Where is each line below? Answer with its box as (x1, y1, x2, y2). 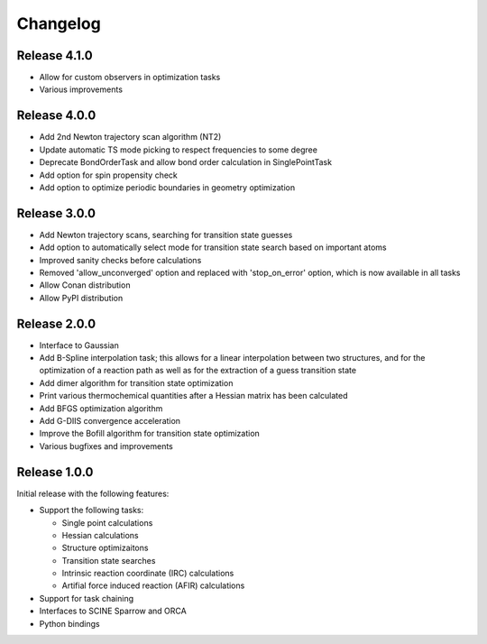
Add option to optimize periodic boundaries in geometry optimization (39, 181, 296, 193)
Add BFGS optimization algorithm (39, 402, 163, 414)
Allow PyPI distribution (39, 292, 124, 303)
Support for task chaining (39, 593, 134, 603)
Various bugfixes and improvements (39, 440, 173, 451)
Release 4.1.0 (16, 48, 94, 63)
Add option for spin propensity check (39, 170, 178, 180)
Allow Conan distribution (39, 280, 131, 290)
